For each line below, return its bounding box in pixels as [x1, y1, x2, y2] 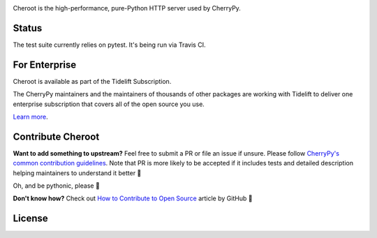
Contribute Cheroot [13, 131, 100, 142]
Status [13, 22, 43, 34]
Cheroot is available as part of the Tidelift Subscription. [13, 77, 172, 85]
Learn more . [13, 112, 48, 121]
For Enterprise [13, 59, 77, 70]
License [13, 213, 48, 225]
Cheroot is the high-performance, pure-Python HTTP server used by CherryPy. [13, 4, 241, 12]
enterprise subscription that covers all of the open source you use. [13, 100, 205, 108]
